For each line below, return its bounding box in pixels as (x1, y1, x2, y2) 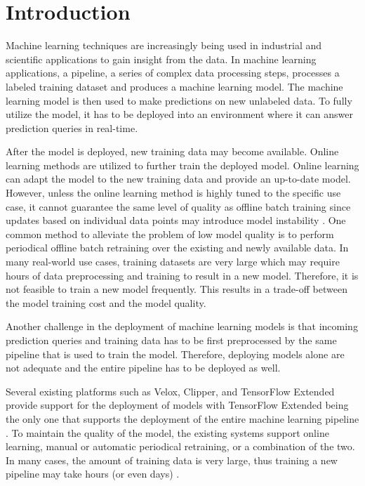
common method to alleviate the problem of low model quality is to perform (6, 226, 334, 241)
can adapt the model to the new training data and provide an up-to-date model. (6, 171, 351, 186)
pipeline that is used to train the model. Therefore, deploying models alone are (6, 346, 345, 361)
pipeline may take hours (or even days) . (6, 466, 180, 481)
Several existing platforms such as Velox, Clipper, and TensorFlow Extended (6, 383, 335, 398)
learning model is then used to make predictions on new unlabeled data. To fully (6, 93, 352, 107)
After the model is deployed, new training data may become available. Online (6, 144, 339, 159)
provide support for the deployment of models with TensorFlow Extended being (6, 398, 349, 412)
